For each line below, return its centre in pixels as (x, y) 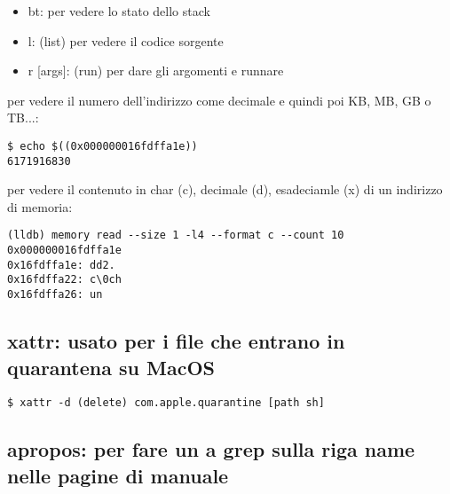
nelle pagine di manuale (118, 475)
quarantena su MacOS (111, 367)
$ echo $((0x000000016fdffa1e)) (103, 146)
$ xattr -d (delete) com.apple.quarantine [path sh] (166, 403)
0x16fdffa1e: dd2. (61, 265)
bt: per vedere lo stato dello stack (119, 11)
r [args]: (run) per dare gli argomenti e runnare (156, 71)
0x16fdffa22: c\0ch (64, 280)
